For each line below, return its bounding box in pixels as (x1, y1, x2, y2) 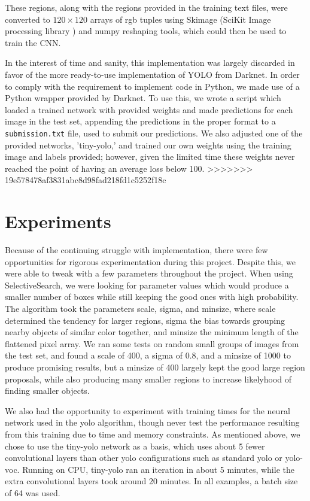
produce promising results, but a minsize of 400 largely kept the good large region (5, 361, 305, 374)
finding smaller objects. (5, 384, 90, 397)
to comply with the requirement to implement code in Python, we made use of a (5, 80, 300, 92)
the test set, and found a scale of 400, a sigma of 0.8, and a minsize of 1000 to (5, 349, 291, 362)
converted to (5, 13, 50, 25)
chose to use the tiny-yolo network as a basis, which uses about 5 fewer (5, 439, 265, 452)
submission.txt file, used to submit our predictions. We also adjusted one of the (5, 126, 303, 139)
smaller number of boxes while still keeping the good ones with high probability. (5, 290, 299, 303)
